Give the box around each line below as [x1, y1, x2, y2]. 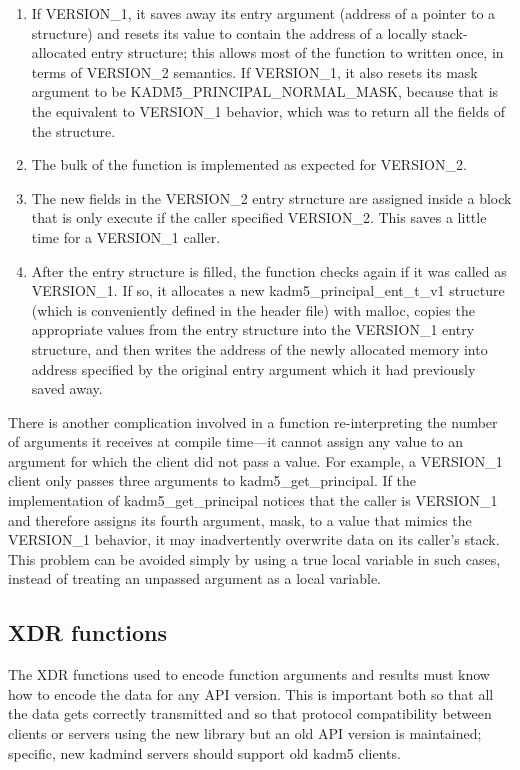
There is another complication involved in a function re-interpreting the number [8, 411, 498, 432]
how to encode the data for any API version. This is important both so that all [8, 683, 494, 704]
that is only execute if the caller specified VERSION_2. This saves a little [31, 207, 487, 228]
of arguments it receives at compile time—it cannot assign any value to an [8, 431, 463, 452]
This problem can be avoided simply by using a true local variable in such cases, [8, 548, 501, 569]
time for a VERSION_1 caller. [31, 226, 221, 247]
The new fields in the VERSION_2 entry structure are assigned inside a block [31, 187, 512, 208]
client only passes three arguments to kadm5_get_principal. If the [8, 470, 416, 491]
